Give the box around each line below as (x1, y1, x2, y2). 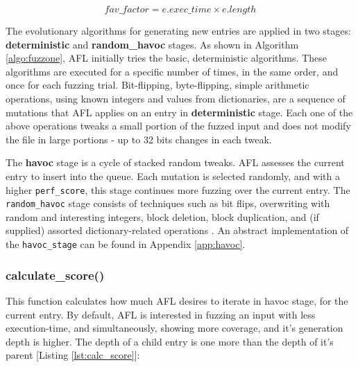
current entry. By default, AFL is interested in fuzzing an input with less (6, 307, 316, 321)
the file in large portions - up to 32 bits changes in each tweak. (6, 132, 272, 146)
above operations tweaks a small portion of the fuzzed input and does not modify (6, 118, 351, 133)
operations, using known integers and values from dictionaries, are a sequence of (6, 91, 346, 105)
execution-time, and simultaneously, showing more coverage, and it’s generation (6, 321, 343, 335)
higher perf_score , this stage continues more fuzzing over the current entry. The (6, 182, 350, 197)
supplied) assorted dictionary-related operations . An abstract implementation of (6, 223, 349, 238)
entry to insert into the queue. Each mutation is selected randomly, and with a (6, 168, 340, 183)
